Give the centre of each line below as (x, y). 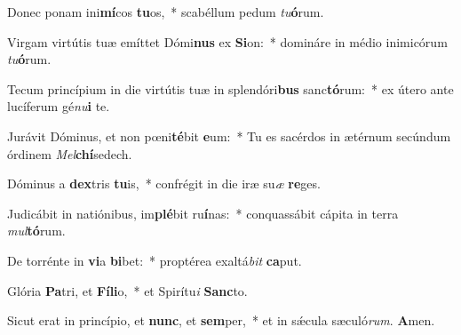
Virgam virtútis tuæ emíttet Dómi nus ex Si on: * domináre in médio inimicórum (227, 41)
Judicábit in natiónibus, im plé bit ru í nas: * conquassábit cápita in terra (203, 213)
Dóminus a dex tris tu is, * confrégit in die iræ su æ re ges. (164, 183)
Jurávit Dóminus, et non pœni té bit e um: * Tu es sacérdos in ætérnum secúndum (229, 136)
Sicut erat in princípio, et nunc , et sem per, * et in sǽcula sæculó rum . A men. (221, 320)
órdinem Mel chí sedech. (70, 153)
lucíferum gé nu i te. (59, 106)
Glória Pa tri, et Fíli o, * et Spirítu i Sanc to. (127, 290)
